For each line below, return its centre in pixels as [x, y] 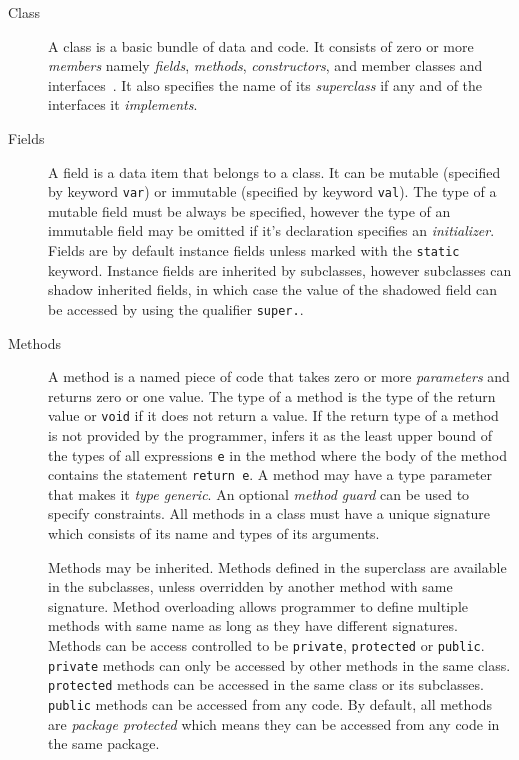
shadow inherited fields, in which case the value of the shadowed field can [273, 289]
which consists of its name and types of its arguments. [214, 533]
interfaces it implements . [123, 104]
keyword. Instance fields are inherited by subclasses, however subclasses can [280, 269]
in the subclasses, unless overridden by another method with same [250, 586]
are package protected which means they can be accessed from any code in [274, 723]
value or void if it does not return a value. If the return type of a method [273, 415]
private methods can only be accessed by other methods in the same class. [279, 664]
